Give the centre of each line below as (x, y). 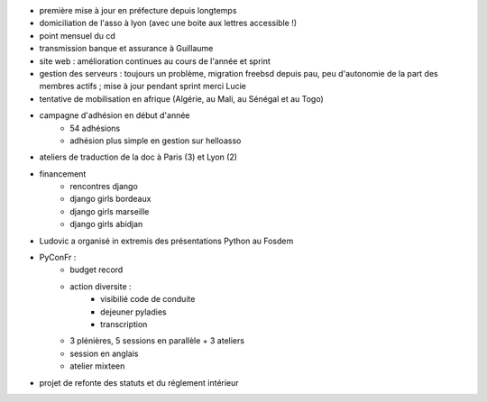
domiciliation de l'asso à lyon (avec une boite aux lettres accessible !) (168, 23)
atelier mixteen (97, 366)
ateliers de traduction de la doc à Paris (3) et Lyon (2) (138, 157)
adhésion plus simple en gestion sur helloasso (156, 141)
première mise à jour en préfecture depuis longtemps (138, 10)
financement (63, 174)
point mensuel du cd (78, 35)
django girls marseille (110, 211)
